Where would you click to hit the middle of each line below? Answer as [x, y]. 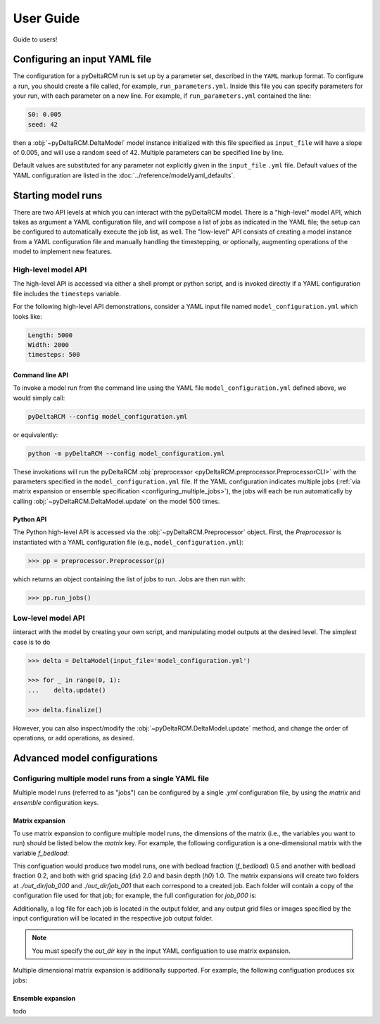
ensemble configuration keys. [56, 802]
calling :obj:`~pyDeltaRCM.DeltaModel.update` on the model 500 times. [116, 501]
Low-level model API [49, 618]
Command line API [40, 375]
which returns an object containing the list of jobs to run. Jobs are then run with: [129, 579]
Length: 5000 [50, 335]
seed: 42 [43, 124]
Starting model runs [58, 195]
